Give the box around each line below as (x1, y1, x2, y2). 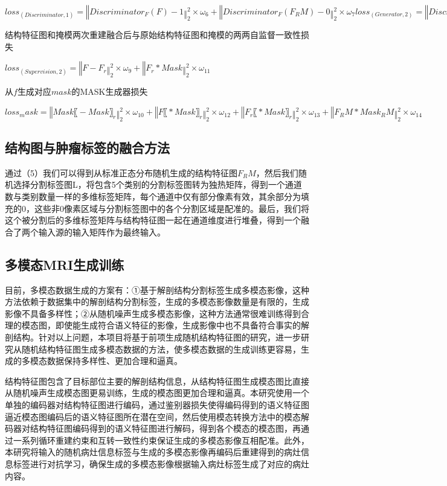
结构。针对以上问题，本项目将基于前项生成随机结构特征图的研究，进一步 (13, 331, 301, 344)
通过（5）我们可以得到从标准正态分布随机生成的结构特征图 (5, 166, 237, 179)
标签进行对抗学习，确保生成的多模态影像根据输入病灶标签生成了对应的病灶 (13, 457, 309, 470)
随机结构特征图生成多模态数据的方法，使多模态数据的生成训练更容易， (21, 342, 301, 355)
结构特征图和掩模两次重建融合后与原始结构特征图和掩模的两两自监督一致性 (5, 28, 301, 41)
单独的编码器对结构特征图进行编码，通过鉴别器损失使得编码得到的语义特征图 (5, 398, 309, 411)
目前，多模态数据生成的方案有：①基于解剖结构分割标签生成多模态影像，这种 (5, 283, 309, 296)
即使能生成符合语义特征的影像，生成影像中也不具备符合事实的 (55, 319, 301, 331)
